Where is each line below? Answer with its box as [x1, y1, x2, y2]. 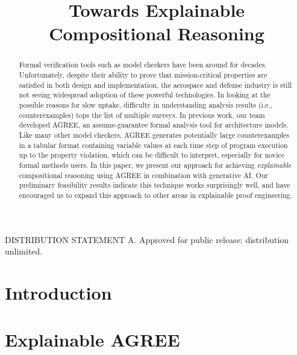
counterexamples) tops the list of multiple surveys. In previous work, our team [19, 110, 265, 120]
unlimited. [5, 245, 43, 258]
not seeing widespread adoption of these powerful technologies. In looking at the [19, 90, 270, 100]
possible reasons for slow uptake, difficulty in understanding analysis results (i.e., [19, 99, 273, 110]
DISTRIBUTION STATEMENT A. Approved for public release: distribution [5, 233, 289, 245]
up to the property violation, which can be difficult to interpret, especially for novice [19, 150, 285, 160]
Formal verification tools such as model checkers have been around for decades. [19, 60, 267, 70]
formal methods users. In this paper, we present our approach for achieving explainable [19, 159, 292, 170]
